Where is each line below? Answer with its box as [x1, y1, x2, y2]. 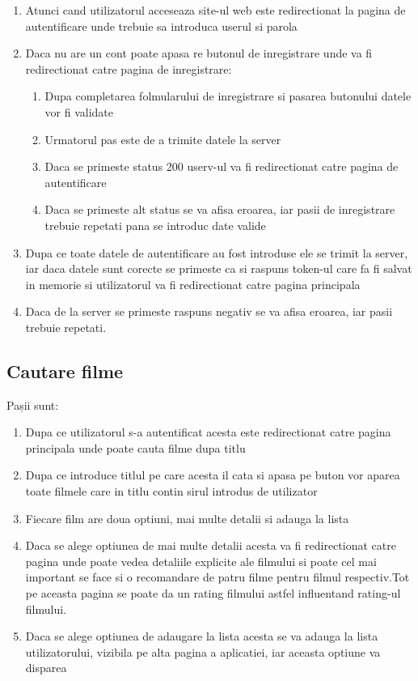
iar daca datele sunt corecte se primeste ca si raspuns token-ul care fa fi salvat [25, 260, 412, 277]
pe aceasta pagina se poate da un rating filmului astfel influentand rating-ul [25, 585, 401, 602]
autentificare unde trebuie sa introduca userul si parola [25, 17, 298, 34]
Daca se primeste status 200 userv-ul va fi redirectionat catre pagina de [44, 158, 399, 175]
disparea [25, 659, 67, 676]
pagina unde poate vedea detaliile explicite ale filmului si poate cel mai [25, 552, 377, 569]
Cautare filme [6, 358, 124, 383]
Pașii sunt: [6, 396, 59, 413]
